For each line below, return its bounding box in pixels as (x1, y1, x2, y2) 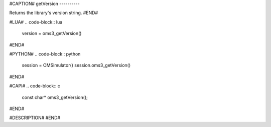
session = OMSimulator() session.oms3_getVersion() (22, 62, 131, 68)
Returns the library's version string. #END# (9, 10, 98, 16)
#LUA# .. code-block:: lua (9, 19, 63, 25)
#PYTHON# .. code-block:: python (9, 50, 81, 57)
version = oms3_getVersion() (22, 30, 82, 36)
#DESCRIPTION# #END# (9, 115, 60, 121)
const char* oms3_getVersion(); (22, 94, 88, 100)
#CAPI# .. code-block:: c (9, 83, 60, 89)
